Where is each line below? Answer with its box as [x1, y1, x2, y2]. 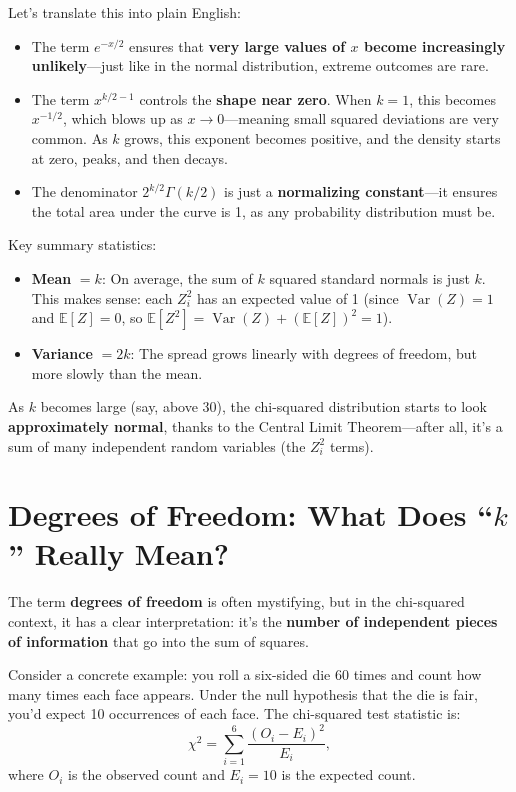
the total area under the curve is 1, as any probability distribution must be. [31, 200, 496, 221]
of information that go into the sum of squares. [8, 630, 309, 651]
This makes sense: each [31, 287, 173, 308]
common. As [31, 127, 108, 148]
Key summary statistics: [8, 234, 157, 255]
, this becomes [409, 88, 496, 109]
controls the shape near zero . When [139, 88, 372, 109]
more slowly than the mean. [31, 362, 203, 383]
